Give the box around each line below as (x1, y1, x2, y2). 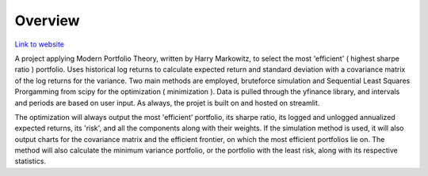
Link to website (14, 39, 65, 49)
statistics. (14, 156, 47, 166)
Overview (14, 12, 80, 29)
